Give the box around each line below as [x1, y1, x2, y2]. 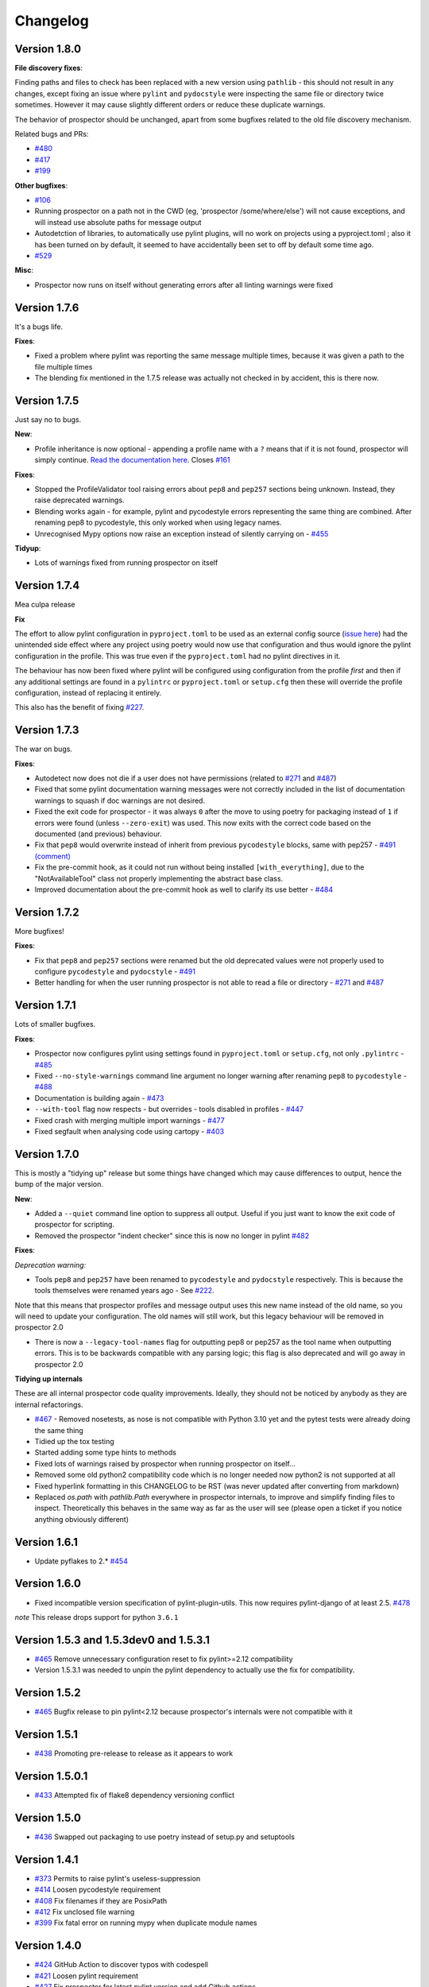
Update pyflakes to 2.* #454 [34, 1556, 129, 1566]
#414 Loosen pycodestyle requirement [34, 1884, 161, 1895]
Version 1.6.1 [14, 1535, 79, 1549]
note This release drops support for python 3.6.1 [14, 1612, 179, 1621]
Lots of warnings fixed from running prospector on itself [34, 558, 218, 567]
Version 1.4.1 [14, 1853, 79, 1866]
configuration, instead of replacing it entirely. [14, 688, 162, 698]
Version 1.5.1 [14, 1727, 79, 1741]
